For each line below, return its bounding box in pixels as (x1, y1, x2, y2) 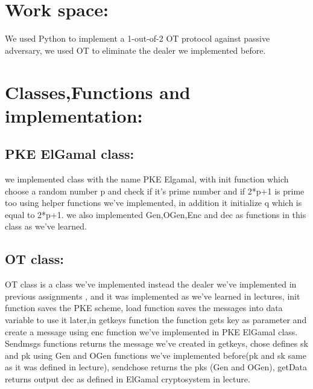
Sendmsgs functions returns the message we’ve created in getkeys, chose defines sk (5, 337, 308, 350)
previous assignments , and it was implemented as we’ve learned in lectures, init (5, 289, 300, 302)
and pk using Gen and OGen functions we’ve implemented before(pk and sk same (5, 349, 306, 361)
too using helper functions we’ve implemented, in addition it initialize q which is (5, 196, 302, 209)
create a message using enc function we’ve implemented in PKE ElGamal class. (5, 325, 298, 338)
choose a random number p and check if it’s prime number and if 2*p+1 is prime (5, 184, 305, 197)
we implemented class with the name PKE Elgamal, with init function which (5, 173, 289, 185)
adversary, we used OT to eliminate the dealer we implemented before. (5, 43, 266, 56)
